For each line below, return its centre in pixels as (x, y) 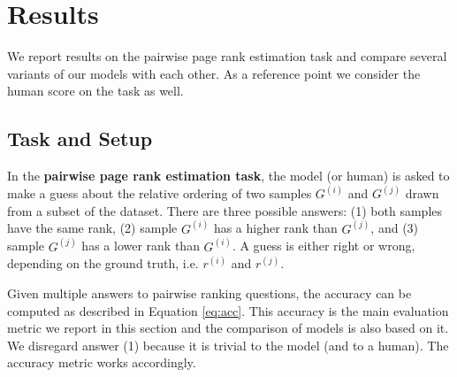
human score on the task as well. (95, 91)
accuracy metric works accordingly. (102, 362)
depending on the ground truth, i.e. (103, 263)
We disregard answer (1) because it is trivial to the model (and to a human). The (228, 345)
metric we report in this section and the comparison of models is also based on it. (228, 328)
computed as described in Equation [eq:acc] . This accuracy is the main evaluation (228, 310)
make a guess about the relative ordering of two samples (160, 193)
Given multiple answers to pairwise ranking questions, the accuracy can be (209, 292)
